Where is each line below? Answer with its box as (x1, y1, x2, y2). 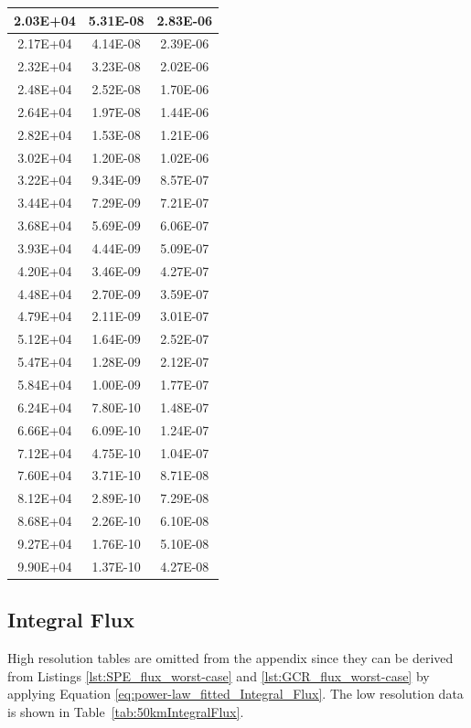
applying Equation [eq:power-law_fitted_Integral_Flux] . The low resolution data (7, 684, 464, 703)
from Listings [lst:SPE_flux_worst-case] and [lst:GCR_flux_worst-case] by (7, 666, 430, 685)
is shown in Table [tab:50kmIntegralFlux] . (7, 701, 244, 721)
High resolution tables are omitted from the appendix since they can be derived (7, 648, 454, 668)
